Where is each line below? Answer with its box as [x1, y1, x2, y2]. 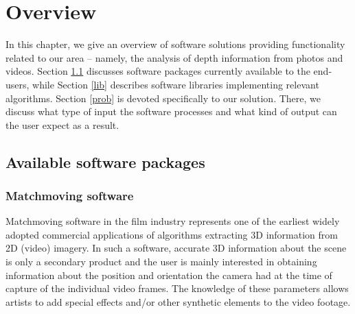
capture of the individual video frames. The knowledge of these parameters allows [5, 281, 349, 295]
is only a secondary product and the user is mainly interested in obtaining [5, 254, 317, 269]
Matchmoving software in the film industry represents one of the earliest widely [5, 214, 340, 228]
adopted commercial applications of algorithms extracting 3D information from [5, 227, 338, 241]
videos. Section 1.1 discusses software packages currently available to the [5, 64, 310, 78]
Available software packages [5, 151, 205, 172]
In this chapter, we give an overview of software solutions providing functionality [5, 37, 345, 51]
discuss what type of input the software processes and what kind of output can [5, 104, 337, 119]
